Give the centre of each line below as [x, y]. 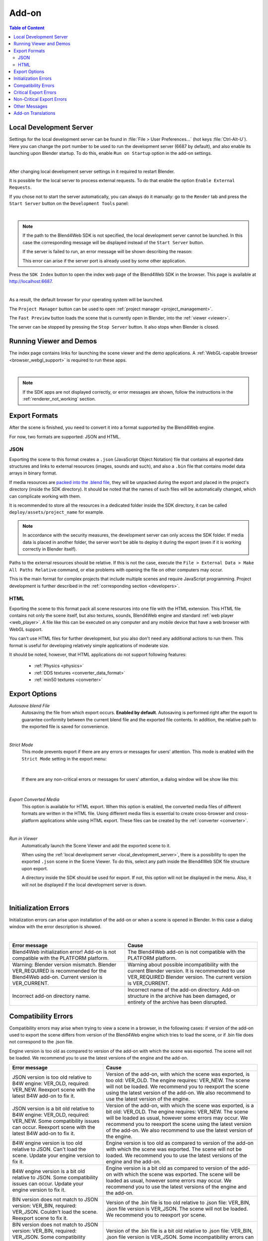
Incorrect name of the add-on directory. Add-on [183, 990]
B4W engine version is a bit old [49, 1171]
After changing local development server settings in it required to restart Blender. [92, 171]
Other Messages [31, 106]
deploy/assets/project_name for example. [57, 512]
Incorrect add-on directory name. [51, 996]
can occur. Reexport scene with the [54, 1127]
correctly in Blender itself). [50, 549]
